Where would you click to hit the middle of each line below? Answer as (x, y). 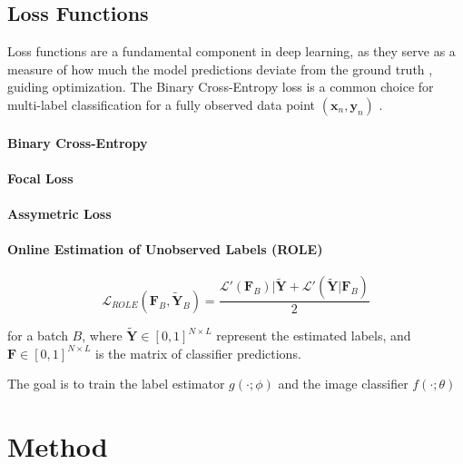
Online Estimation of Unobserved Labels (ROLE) (165, 249)
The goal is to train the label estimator (116, 384)
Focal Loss (40, 178)
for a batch (38, 335)
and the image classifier (343, 384)
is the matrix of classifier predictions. (198, 353)
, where (102, 335)
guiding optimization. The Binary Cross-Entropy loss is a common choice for (221, 87)
